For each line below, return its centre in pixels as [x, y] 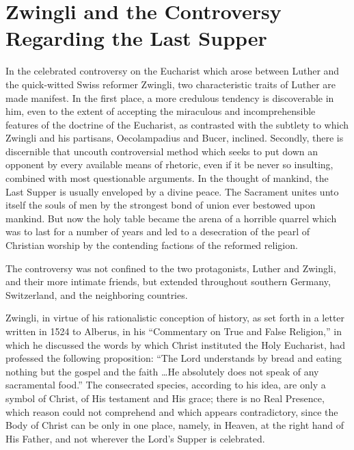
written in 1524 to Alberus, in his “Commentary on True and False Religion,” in [174, 331]
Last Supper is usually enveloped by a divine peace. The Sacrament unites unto [172, 191]
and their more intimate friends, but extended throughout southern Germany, [168, 281]
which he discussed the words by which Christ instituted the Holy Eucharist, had [176, 344]
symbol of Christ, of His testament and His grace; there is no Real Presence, [165, 398]
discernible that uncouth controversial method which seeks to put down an [162, 151]
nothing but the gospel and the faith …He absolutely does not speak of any [162, 371]
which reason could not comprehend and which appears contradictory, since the [172, 411]
